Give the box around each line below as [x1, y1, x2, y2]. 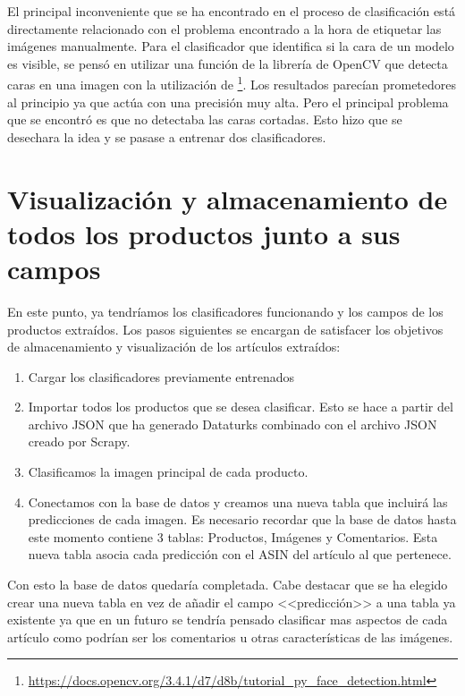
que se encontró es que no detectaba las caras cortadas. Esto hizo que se [7, 110, 402, 129]
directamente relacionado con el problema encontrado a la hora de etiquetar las [7, 19, 442, 38]
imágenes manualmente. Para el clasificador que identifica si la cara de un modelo [7, 37, 454, 55]
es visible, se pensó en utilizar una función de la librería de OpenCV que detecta [7, 54, 448, 72]
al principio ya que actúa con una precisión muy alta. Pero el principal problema [7, 92, 449, 111]
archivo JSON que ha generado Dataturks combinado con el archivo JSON [28, 414, 437, 433]
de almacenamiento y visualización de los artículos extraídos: [7, 337, 341, 356]
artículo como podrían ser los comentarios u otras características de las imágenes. [7, 627, 453, 646]
